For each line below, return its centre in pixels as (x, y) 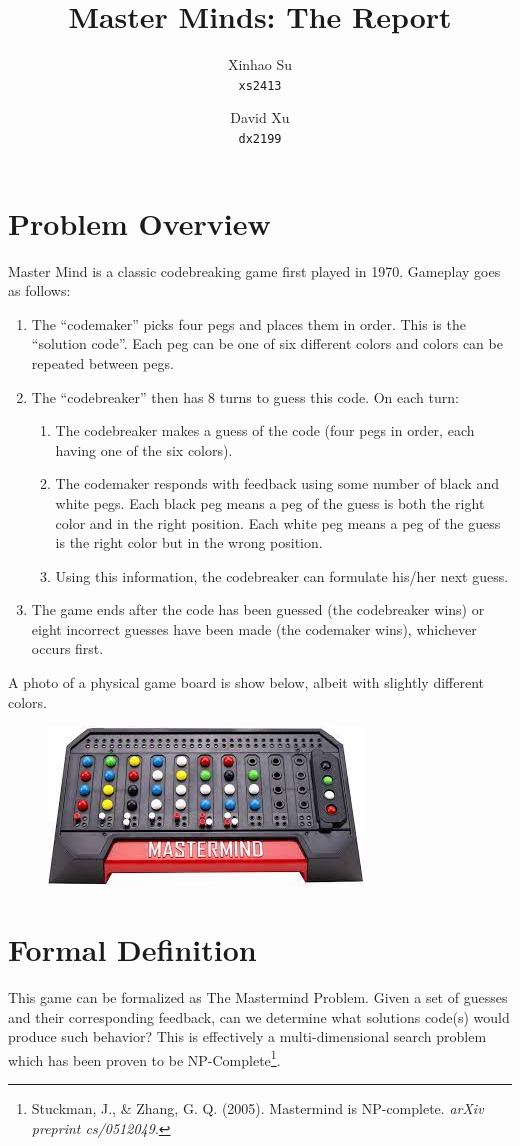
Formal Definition (132, 949)
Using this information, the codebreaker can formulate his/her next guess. (282, 575)
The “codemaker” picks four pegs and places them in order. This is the (248, 323)
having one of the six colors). (144, 449)
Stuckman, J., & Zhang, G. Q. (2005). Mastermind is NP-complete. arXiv (257, 1108)
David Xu (260, 117)
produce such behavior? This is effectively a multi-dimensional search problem (247, 1036)
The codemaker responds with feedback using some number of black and (277, 483)
